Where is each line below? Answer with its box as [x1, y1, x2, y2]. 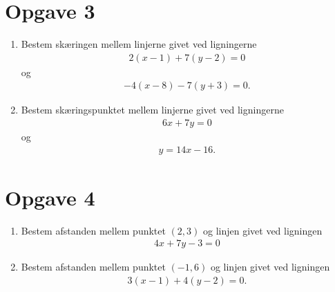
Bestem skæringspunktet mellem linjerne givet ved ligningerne [21, 102, 284, 117]
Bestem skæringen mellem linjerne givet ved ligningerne [21, 37, 257, 51]
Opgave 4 [5, 183, 95, 211]
